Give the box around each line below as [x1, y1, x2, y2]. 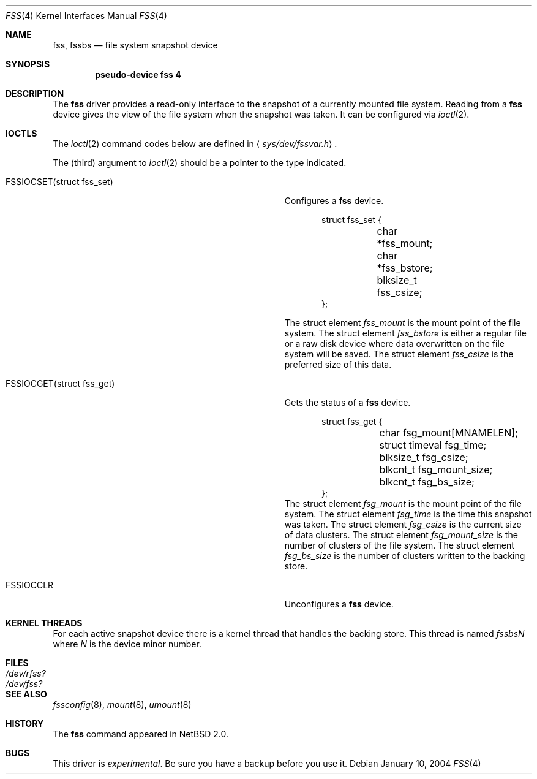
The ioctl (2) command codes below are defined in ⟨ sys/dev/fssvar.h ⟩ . [53, 139, 337, 149]
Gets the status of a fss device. [284, 397, 411, 408]
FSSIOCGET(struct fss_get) [6, 378, 115, 389]
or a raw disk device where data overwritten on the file [284, 338, 505, 349]
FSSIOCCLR [6, 580, 54, 590]
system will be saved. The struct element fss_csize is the [284, 349, 514, 359]
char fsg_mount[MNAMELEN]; [379, 427, 518, 439]
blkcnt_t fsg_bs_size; [379, 476, 475, 488]
